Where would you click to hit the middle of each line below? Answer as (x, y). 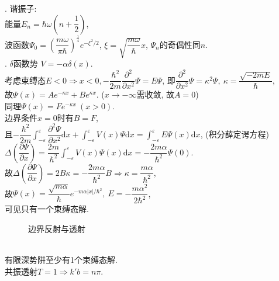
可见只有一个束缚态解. (47, 209)
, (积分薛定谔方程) (235, 134)
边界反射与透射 (57, 228)
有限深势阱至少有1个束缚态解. (61, 260)
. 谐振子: (21, 8)
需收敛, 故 (155, 94)
